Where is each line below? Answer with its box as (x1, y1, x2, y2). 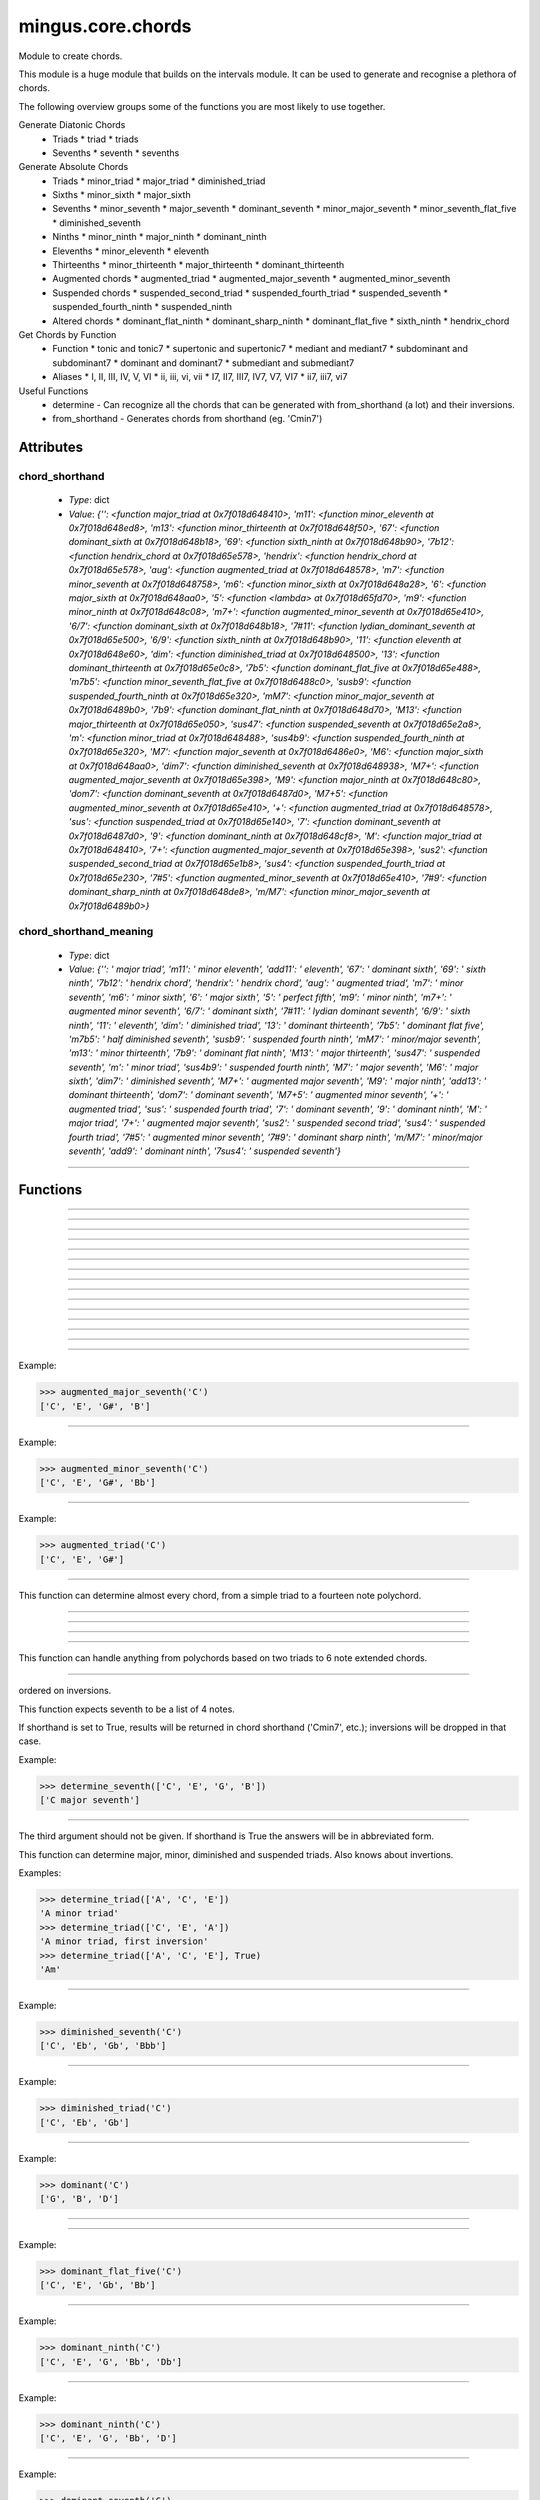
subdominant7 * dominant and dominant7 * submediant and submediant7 (52, 356, 355, 369)
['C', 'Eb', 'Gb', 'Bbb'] (39, 2040, 167, 2052)
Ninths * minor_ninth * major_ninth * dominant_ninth (52, 231, 267, 243)
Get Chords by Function (18, 328, 117, 340)
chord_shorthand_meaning (18, 925, 154, 939)
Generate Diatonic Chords (18, 119, 126, 131)
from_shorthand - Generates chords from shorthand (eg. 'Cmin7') (52, 413, 323, 425)
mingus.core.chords (18, 15, 192, 37)
